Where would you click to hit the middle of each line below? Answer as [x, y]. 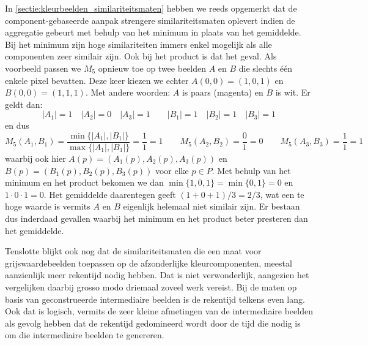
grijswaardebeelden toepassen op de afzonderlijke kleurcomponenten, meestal [149, 263]
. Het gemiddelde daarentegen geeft [110, 194]
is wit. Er [293, 92]
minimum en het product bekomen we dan [84, 182]
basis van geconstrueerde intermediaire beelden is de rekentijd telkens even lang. [155, 299]
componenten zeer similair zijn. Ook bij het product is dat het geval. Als [141, 56]
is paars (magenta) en [223, 92]
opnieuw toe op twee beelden [152, 68]
